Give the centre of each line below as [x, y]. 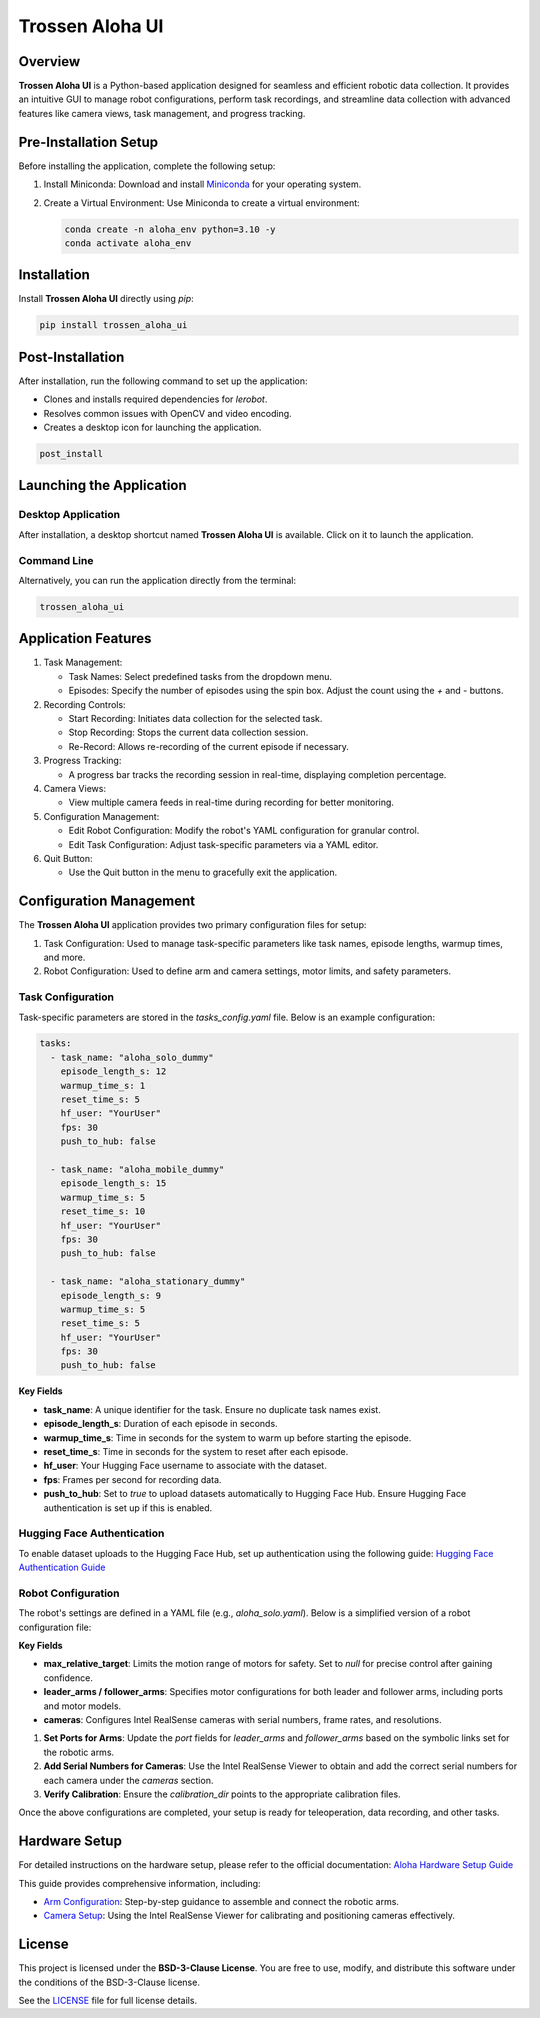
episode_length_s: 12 [113, 1071]
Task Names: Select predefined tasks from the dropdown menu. [200, 676]
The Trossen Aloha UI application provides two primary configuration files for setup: [192, 925]
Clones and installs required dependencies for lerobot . [155, 399]
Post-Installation [71, 356]
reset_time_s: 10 [103, 1211]
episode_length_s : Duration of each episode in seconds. [161, 1424]
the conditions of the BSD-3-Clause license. [109, 1982]
